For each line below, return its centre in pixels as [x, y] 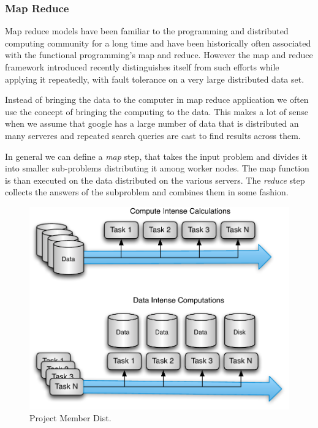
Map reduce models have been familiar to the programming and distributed [147, 31]
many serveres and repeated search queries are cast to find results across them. [153, 135]
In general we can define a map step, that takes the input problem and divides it [156, 156]
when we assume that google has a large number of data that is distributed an [152, 123]
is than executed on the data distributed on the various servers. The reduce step [155, 180]
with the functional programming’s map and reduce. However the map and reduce [159, 55]
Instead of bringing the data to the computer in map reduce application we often [157, 99]
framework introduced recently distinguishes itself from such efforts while [142, 67]
